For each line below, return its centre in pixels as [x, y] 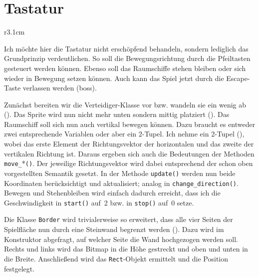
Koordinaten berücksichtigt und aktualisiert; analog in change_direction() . [121, 183]
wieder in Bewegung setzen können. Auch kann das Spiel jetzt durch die [114, 78]
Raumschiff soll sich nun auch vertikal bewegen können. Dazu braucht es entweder [130, 124]
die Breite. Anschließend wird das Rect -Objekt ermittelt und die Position [116, 258]
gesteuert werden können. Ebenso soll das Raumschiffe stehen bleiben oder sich [125, 68]
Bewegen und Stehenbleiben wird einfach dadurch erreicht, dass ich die [112, 193]
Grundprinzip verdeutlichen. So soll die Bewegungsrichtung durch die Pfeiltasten [127, 58]
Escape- [238, 78]
